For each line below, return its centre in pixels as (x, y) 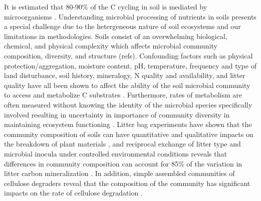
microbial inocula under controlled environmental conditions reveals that (115, 153)
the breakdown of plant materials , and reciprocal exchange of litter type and (122, 144)
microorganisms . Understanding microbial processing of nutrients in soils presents (130, 16)
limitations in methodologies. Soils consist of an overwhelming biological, (116, 36)
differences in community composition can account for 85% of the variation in (123, 163)
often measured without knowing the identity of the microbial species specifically (128, 104)
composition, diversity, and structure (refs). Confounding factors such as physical (128, 55)
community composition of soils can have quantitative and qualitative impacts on (129, 134)
